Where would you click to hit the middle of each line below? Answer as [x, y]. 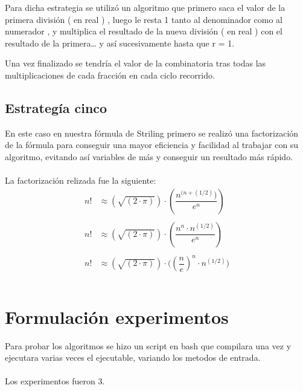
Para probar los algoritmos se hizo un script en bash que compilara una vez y [148, 345]
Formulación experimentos [117, 316]
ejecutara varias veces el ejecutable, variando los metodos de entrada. [133, 357]
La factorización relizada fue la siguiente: [81, 180]
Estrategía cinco [56, 107]
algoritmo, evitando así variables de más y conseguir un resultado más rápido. [149, 156]
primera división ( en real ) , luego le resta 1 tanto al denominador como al [144, 19]
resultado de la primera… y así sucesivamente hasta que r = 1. [120, 43]
